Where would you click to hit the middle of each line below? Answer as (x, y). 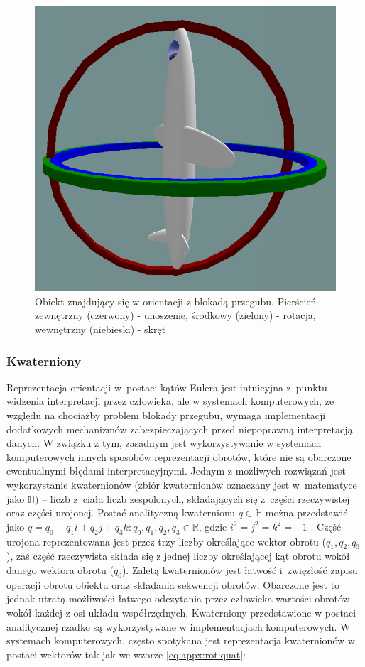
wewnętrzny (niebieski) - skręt (100, 329)
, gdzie (213, 526)
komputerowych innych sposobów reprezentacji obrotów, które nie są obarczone (179, 456)
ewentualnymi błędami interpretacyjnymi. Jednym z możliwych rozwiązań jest (176, 471)
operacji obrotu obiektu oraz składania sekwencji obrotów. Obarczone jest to (173, 584)
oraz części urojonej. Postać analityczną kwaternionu (121, 513)
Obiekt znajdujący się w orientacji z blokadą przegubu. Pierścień (176, 301)
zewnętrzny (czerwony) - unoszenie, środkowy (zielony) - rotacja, (175, 315)
